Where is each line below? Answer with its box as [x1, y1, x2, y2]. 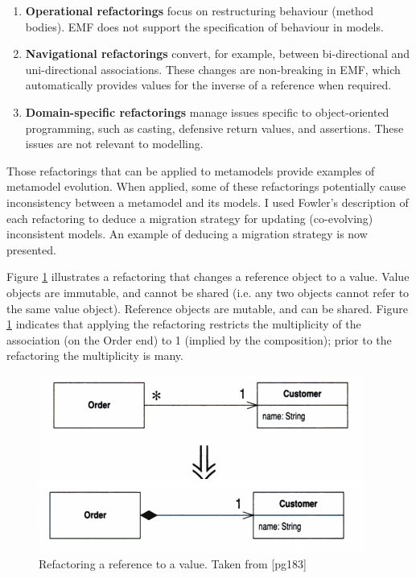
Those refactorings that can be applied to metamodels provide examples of [6, 162, 375, 179]
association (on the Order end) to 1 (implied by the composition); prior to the [6, 331, 392, 348]
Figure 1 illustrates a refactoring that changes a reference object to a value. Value [6, 268, 410, 285]
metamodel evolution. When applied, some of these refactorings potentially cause [6, 178, 406, 195]
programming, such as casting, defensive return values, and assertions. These [25, 119, 404, 136]
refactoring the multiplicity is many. [6, 347, 183, 364]
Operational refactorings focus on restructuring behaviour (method [25, 2, 374, 19]
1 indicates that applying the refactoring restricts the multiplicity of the [6, 316, 361, 332]
